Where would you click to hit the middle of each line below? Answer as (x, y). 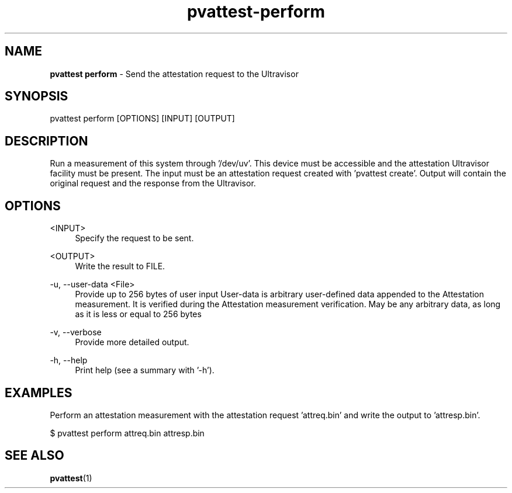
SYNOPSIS (37, 96)
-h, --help (69, 360)
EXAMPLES (39, 393)
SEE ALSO (34, 456)
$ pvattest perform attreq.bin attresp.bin (127, 433)
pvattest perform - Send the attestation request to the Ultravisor (174, 74)
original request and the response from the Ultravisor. (153, 183)
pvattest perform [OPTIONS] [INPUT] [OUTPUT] (142, 119)
